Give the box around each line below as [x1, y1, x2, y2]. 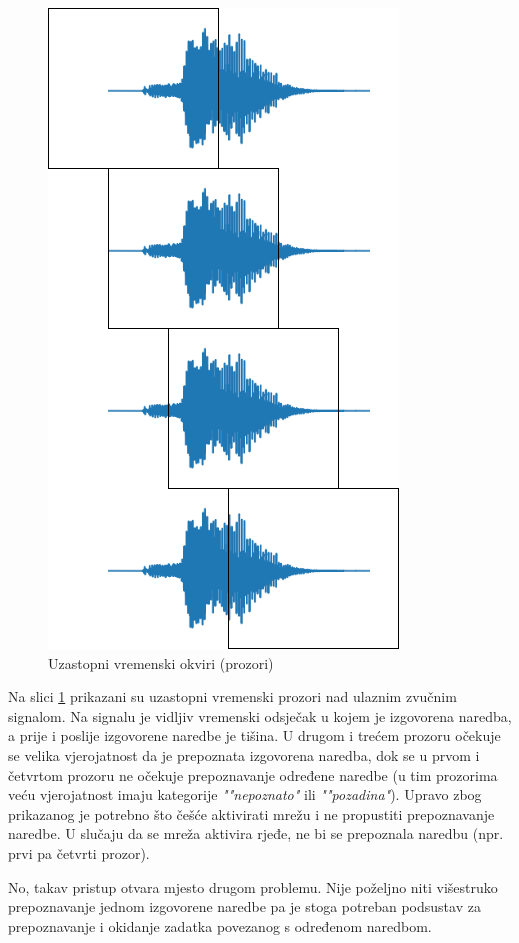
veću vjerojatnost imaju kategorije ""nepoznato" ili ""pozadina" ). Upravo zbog [8, 784, 482, 805]
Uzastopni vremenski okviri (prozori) [48, 652, 274, 673]
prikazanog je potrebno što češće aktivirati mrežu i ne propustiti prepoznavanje [8, 803, 495, 824]
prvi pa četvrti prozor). [8, 842, 150, 863]
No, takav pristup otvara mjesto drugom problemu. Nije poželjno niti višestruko [8, 876, 498, 897]
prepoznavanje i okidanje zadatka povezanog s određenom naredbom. [8, 915, 432, 936]
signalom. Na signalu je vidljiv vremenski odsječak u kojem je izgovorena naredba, [8, 705, 512, 726]
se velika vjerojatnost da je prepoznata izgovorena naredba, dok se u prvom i [8, 744, 480, 765]
